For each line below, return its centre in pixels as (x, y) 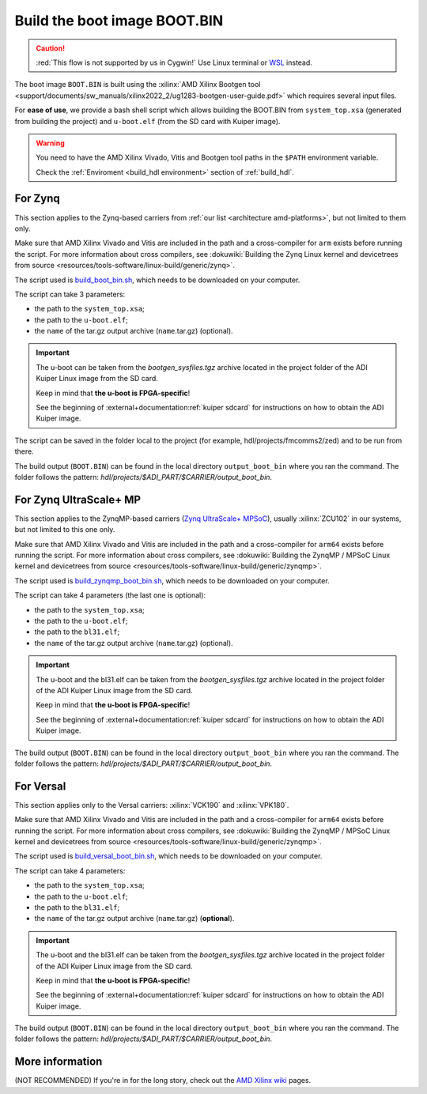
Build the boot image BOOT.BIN (119, 21)
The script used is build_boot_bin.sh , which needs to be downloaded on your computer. (157, 280)
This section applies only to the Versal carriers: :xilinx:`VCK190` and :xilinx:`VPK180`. (152, 805)
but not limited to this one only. (65, 530)
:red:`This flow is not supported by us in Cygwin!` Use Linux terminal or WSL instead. (174, 62)
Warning (50, 143)
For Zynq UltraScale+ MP (78, 499)
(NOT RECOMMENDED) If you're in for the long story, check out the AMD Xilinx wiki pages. (163, 1081)
